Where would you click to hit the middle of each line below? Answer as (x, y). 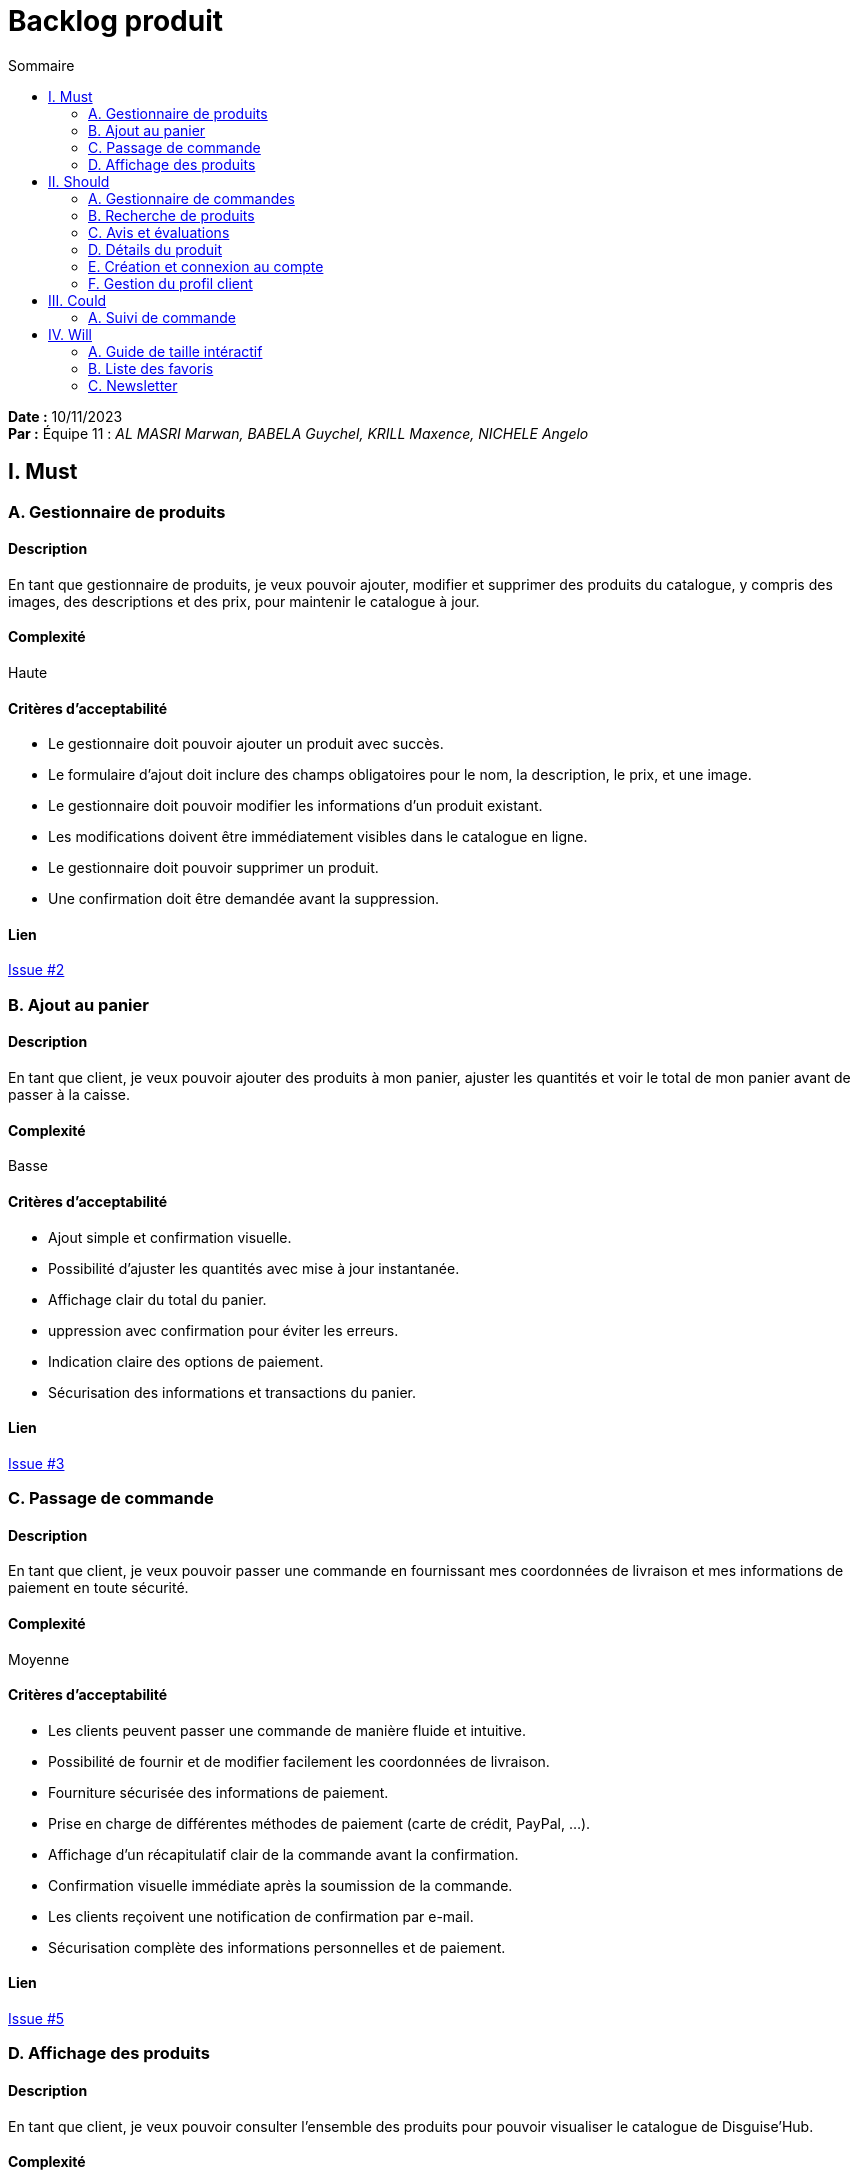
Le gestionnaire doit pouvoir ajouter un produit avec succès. (246, 744)
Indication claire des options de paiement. (186, 1361)
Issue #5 (36, 2018)
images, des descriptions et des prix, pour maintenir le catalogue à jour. (244, 601)
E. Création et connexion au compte (206, 266)
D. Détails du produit (155, 249)
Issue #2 (36, 970)
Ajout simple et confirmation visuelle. (170, 1237)
